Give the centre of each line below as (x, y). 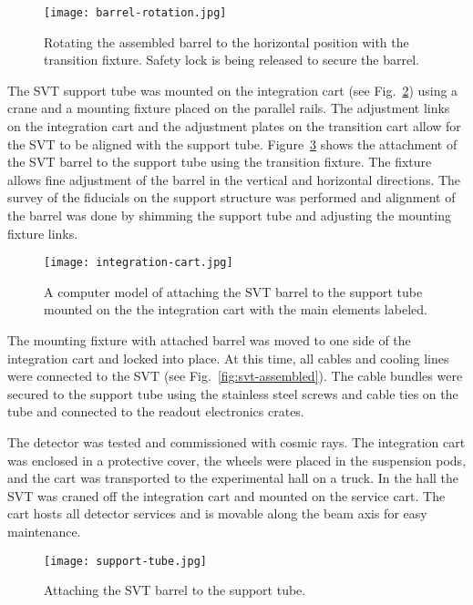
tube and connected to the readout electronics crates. (156, 411)
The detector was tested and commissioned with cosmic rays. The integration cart (236, 442)
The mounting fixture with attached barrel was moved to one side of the (209, 340)
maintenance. (44, 531)
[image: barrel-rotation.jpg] (135, 13)
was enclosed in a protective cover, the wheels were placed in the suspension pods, (237, 460)
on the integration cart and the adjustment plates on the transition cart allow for (234, 126)
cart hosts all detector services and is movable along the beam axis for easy (217, 513)
